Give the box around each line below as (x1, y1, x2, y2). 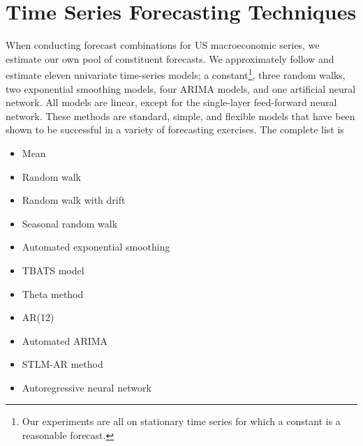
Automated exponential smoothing (22, 239, 170, 254)
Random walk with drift (22, 193, 126, 207)
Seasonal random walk (22, 216, 118, 230)
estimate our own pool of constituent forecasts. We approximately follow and (6, 51, 334, 66)
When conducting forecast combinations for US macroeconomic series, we (6, 38, 320, 52)
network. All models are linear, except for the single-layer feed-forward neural (6, 95, 337, 110)
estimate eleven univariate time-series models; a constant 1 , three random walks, (6, 66, 346, 82)
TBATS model (22, 262, 84, 277)
